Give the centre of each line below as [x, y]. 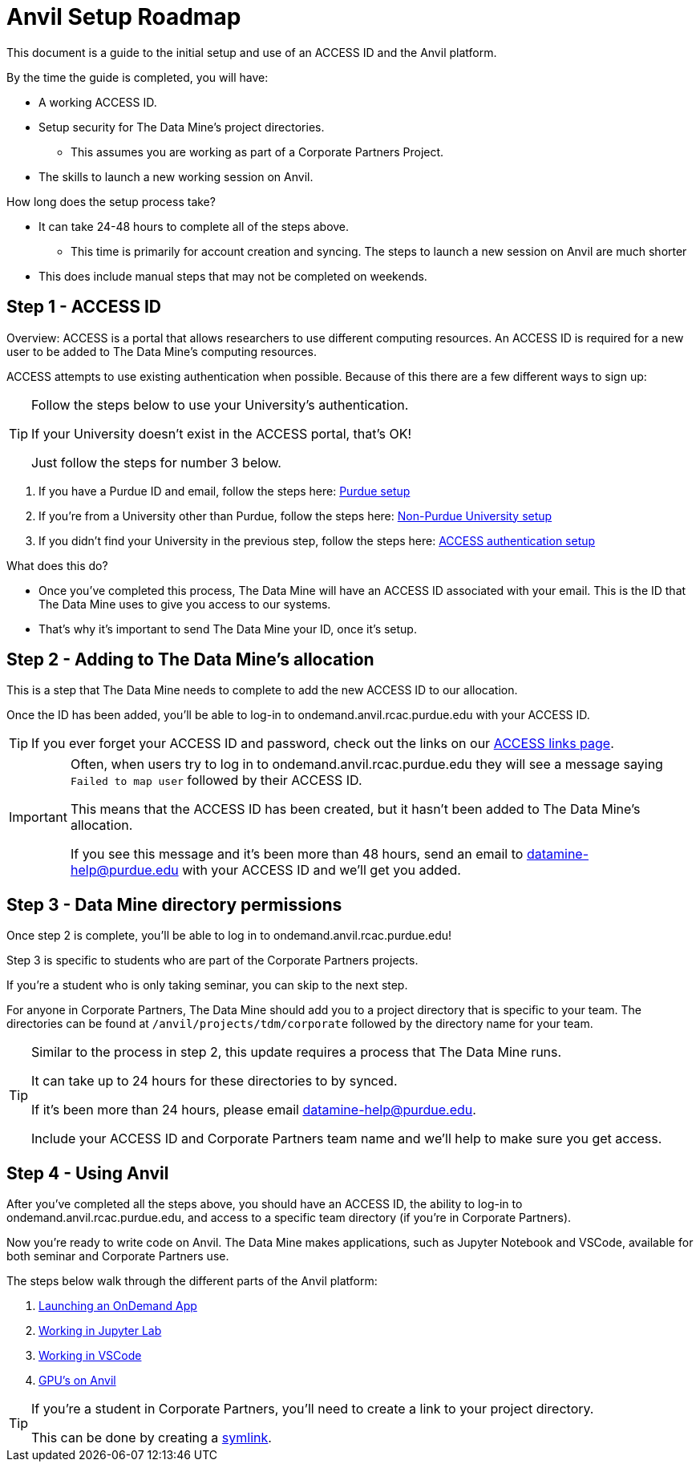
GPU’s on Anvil [77, 1381]
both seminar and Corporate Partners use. [118, 1256]
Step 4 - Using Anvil [88, 1173]
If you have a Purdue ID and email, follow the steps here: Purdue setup [225, 491]
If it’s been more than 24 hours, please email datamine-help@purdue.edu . [254, 1110]
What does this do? [57, 565]
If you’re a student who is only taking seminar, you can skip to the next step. [207, 985]
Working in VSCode [90, 1356]
